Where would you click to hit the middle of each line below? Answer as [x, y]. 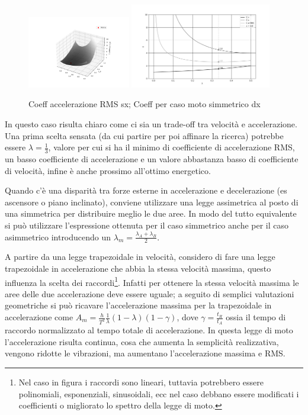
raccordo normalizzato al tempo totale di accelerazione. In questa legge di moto [149, 330]
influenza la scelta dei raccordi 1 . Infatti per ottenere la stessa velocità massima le [152, 281]
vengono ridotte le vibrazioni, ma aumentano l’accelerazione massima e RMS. [145, 353]
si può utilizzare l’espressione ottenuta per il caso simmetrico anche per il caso [147, 225]
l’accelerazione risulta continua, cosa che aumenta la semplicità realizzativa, [142, 341]
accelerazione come [39, 317]
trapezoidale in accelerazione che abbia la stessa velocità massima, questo [138, 268]
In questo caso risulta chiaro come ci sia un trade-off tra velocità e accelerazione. [151, 124]
